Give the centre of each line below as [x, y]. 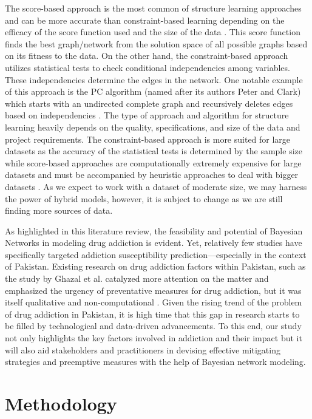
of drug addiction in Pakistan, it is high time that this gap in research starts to [152, 314]
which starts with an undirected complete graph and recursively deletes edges [149, 103]
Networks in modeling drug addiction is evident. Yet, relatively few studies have [154, 243]
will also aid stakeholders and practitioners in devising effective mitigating [143, 349]
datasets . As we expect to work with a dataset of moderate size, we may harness [156, 186]
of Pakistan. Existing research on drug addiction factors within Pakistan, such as [155, 266]
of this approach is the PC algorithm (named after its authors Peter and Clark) [153, 91]
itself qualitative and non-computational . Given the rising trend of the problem [154, 302]
